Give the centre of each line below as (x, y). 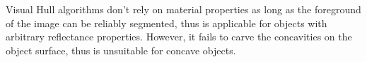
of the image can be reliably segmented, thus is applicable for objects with (167, 23)
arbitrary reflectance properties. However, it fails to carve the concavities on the (179, 37)
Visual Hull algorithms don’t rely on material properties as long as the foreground (183, 9)
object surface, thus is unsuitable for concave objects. (121, 50)
